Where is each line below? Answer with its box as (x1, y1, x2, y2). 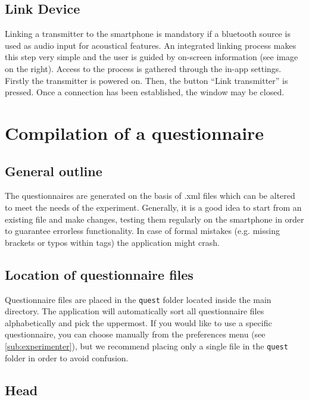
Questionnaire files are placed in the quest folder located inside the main (5, 293, 271, 305)
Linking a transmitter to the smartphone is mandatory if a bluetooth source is (5, 27, 291, 40)
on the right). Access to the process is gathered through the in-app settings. (5, 62, 282, 74)
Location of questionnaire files (5, 265, 193, 283)
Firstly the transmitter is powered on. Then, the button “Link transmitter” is (5, 74, 288, 86)
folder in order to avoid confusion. (5, 351, 129, 364)
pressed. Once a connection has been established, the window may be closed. (5, 86, 285, 98)
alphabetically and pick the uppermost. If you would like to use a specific (5, 316, 272, 329)
